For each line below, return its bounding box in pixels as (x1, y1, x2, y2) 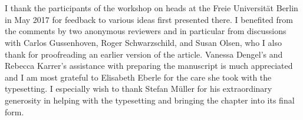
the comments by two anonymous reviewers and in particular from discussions (5, 25, 286, 37)
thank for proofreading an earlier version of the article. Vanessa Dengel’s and (5, 48, 283, 60)
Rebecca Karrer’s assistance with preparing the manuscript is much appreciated (5, 59, 293, 72)
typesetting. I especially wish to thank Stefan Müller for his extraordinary (5, 82, 272, 95)
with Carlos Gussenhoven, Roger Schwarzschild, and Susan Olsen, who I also (5, 36, 282, 48)
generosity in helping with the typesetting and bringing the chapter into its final (5, 94, 295, 106)
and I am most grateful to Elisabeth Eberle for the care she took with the (5, 71, 272, 83)
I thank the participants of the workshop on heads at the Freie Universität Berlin (5, 2, 298, 14)
